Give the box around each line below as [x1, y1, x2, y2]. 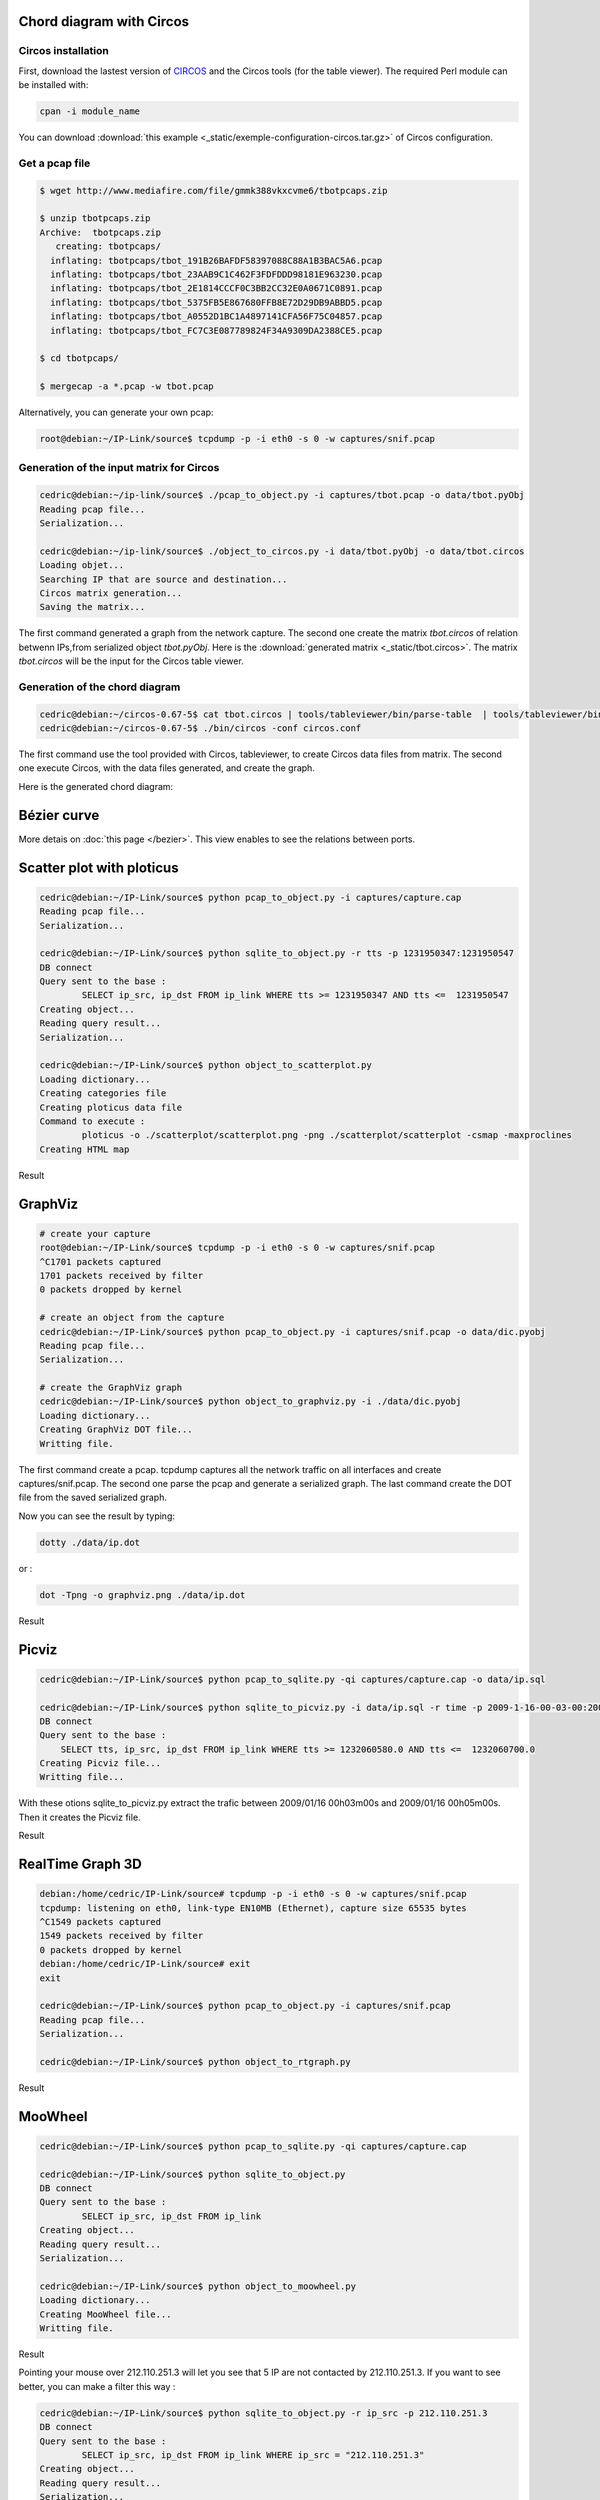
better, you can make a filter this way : [18, 2380, 176, 2392]
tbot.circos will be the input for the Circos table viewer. [18, 655, 244, 667]
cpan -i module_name [39, 106, 140, 117]
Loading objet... [39, 560, 125, 571]
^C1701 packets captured [39, 1256, 162, 1267]
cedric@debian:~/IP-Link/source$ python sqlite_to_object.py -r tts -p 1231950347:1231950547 [39, 948, 515, 959]
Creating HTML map [39, 1143, 130, 1155]
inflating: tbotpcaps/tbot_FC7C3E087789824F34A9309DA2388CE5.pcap [50, 325, 383, 336]
